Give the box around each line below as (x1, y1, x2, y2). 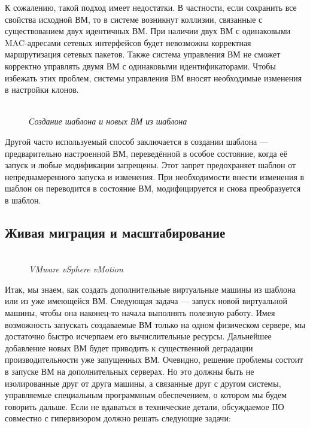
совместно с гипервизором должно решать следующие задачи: (5, 412, 231, 424)
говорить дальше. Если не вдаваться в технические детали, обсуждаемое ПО (5, 400, 284, 412)
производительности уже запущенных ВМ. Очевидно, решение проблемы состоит (5, 353, 303, 366)
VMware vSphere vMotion (29, 263, 123, 275)
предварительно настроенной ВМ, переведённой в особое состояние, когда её (5, 147, 287, 159)
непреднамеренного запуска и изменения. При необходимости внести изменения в (5, 170, 305, 183)
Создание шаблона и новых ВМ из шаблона (29, 115, 187, 128)
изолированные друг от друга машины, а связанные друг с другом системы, (5, 377, 281, 389)
